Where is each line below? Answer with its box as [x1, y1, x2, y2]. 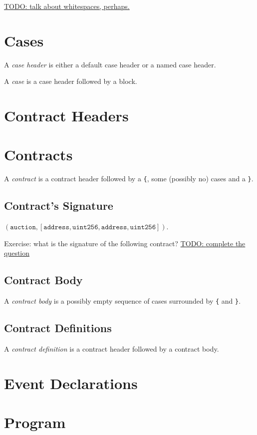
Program [4, 412, 66, 433]
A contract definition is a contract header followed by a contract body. [4, 344, 219, 354]
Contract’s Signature [4, 198, 113, 213]
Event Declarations [4, 373, 138, 393]
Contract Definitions [4, 320, 112, 336]
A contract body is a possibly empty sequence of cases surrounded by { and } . [4, 296, 241, 306]
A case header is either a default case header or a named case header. [4, 59, 216, 69]
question [4, 248, 30, 258]
